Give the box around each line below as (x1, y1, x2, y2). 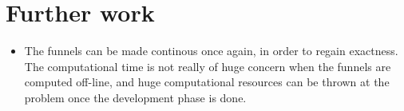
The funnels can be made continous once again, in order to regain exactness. (24, 42, 398, 59)
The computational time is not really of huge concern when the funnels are (24, 57, 391, 74)
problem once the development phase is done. (24, 89, 247, 105)
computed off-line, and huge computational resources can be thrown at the (24, 73, 390, 90)
